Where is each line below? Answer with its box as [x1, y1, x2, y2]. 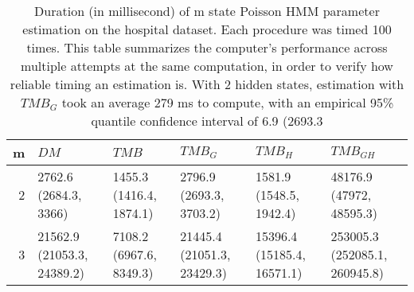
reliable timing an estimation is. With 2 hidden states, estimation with [10, 75, 404, 93]
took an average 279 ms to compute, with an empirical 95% [61, 93, 394, 111]
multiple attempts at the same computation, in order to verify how [21, 56, 393, 75]
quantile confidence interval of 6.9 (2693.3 [91, 111, 323, 130]
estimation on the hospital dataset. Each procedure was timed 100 [22, 20, 392, 38]
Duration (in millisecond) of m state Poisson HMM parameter [34, 2, 380, 20]
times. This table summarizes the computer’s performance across [26, 38, 388, 56]
